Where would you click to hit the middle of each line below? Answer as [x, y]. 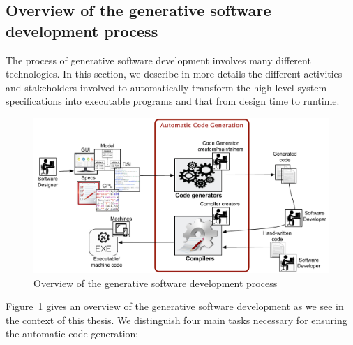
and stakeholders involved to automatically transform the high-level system [166, 87]
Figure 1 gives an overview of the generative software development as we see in [175, 306]
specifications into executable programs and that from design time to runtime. [173, 101]
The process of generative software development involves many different [158, 60]
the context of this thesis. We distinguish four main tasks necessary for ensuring [176, 320]
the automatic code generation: [72, 333]
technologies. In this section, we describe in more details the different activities [174, 74]
